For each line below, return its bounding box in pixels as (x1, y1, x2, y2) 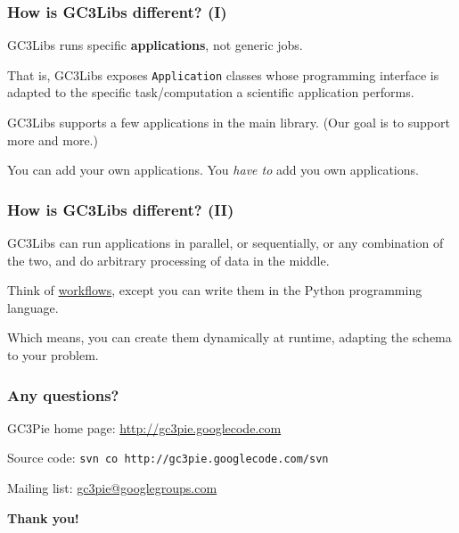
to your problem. (7, 346, 99, 365)
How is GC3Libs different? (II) (7, 198, 234, 220)
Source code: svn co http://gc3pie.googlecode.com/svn (7, 448, 329, 467)
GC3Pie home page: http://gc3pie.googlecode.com (7, 418, 282, 437)
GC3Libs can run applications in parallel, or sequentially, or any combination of (7, 234, 444, 252)
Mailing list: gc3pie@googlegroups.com (7, 479, 217, 497)
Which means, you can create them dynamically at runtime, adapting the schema (7, 328, 452, 347)
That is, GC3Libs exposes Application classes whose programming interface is (7, 65, 439, 84)
